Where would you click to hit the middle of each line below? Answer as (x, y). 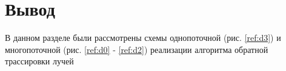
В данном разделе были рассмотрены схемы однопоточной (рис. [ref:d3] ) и (143, 38)
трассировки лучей (39, 61)
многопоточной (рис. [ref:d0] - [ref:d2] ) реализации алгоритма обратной (137, 49)
